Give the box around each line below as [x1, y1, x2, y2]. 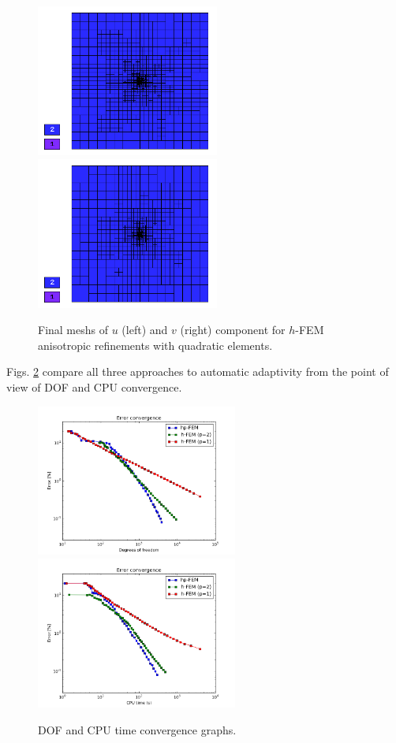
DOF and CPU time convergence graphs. [38, 721, 237, 737]
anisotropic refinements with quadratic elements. [38, 336, 273, 353]
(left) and [121, 321, 168, 338]
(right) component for [180, 321, 286, 338]
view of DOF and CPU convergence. [6, 378, 182, 395]
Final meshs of [38, 321, 109, 338]
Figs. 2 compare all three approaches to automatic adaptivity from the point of [6, 363, 389, 380]
